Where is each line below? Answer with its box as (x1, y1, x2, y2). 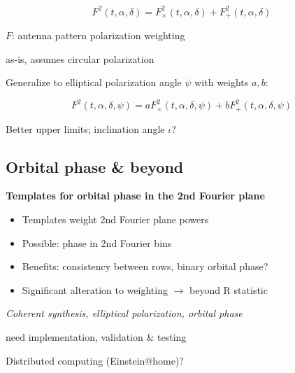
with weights (194, 75, 249, 90)
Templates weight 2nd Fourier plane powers (22, 212, 209, 227)
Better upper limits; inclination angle (6, 121, 165, 136)
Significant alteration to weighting (22, 282, 168, 297)
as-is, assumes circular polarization (6, 51, 154, 66)
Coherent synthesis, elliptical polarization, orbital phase (6, 306, 243, 321)
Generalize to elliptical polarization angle (6, 75, 182, 90)
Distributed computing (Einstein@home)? (6, 353, 184, 367)
